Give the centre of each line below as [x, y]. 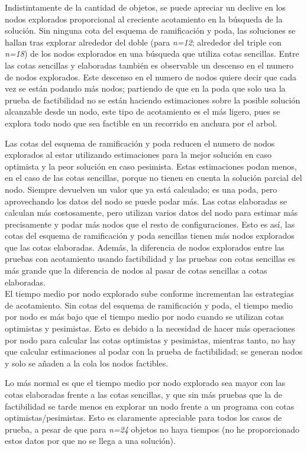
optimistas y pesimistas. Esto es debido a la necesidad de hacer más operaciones [150, 328]
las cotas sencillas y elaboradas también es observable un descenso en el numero [149, 65]
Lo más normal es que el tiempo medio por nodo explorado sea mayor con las [145, 383]
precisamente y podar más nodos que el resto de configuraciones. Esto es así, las [150, 224]
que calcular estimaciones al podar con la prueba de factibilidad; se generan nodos [154, 351]
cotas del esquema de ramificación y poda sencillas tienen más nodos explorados [150, 236]
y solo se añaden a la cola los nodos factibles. [87, 363]
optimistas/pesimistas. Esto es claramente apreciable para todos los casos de [143, 418]
